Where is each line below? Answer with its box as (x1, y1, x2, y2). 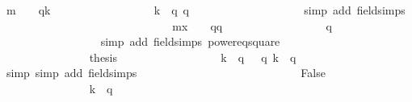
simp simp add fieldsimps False (6, 64, 326, 81)
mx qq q (172, 17, 332, 34)
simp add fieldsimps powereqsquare (100, 33, 280, 50)
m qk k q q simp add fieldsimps (6, 2, 406, 18)
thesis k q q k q (89, 48, 296, 65)
